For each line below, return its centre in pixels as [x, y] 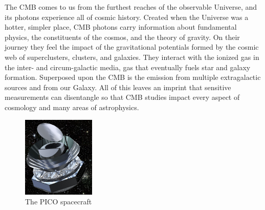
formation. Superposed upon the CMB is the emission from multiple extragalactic [133, 77]
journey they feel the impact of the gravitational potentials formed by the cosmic [132, 47]
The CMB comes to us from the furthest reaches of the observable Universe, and [131, 7]
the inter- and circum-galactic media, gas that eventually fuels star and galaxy [128, 67]
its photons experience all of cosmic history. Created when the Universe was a [127, 17]
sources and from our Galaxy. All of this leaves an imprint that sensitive [118, 87]
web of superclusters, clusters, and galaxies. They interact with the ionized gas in [132, 57]
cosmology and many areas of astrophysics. [72, 107]
